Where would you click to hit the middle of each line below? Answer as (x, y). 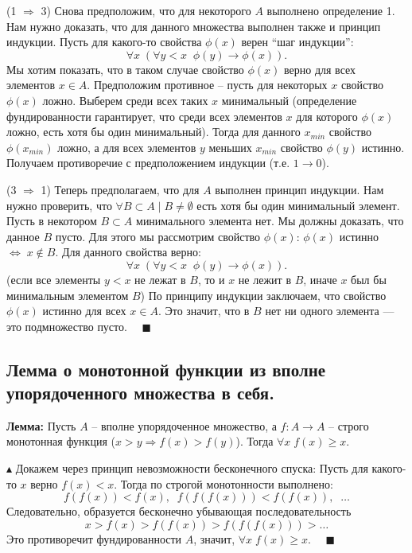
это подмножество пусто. (67, 326)
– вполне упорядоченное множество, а (184, 425)
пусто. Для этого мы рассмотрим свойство (158, 236)
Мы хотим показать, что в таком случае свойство (125, 69)
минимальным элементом (68, 295)
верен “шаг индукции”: (297, 42)
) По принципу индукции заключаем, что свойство (263, 295)
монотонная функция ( (61, 441)
